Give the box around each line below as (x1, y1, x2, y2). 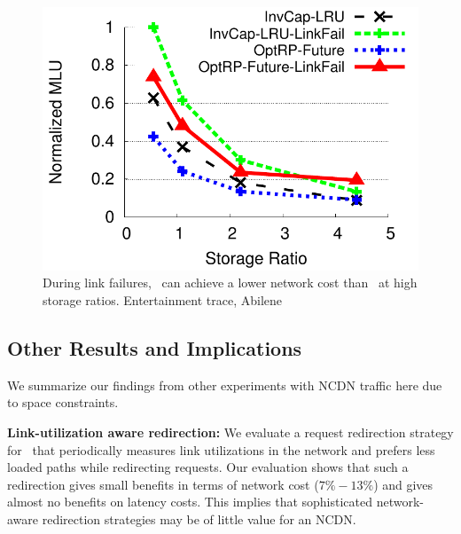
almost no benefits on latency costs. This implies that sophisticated (7, 492, 373, 511)
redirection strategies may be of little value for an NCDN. (42, 509, 356, 528)
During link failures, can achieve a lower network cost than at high (43, 273, 418, 292)
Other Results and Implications (7, 334, 302, 361)
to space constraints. (7, 393, 119, 412)
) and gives (373, 475, 434, 493)
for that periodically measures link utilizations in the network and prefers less (7, 440, 435, 459)
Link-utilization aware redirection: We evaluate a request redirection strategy (7, 422, 454, 441)
